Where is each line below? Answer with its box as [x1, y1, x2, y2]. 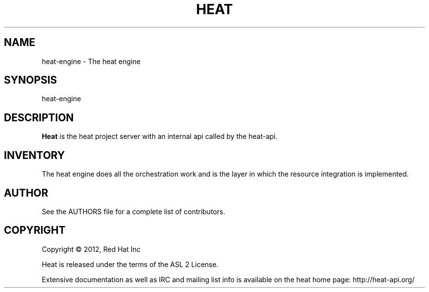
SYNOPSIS [4, 74, 57, 87]
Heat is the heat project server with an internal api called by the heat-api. [42, 132, 278, 141]
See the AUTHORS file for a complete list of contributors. [42, 207, 225, 216]
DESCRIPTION [4, 111, 74, 124]
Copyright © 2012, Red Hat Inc [42, 245, 141, 253]
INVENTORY [4, 149, 65, 161]
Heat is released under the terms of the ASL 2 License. [42, 260, 218, 269]
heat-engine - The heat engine [42, 57, 141, 66]
